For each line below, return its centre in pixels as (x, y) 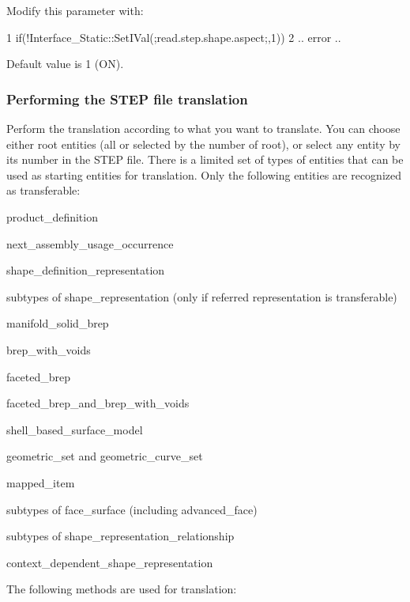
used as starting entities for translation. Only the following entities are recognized (204, 174)
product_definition (52, 216)
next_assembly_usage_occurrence (90, 243)
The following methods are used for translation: (122, 589)
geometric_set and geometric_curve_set (105, 456)
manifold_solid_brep (58, 323)
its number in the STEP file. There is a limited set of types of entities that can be (205, 159)
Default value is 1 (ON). (65, 64)
